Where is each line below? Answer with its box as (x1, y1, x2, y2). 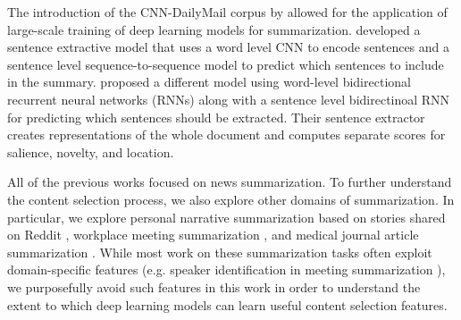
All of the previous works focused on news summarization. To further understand (7, 173, 452, 191)
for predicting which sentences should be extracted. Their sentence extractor (7, 107, 425, 126)
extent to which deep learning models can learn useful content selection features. (7, 295, 448, 314)
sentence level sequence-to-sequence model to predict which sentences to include (7, 55, 444, 73)
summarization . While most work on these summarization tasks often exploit (7, 242, 432, 261)
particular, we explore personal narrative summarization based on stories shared (7, 207, 446, 226)
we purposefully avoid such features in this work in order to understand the (7, 277, 421, 296)
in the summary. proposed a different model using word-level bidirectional (7, 72, 411, 91)
